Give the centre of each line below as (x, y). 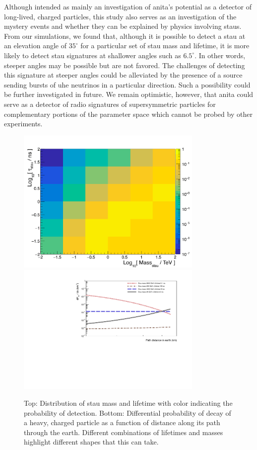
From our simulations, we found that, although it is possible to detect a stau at (125, 36)
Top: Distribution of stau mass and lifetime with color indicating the (128, 403)
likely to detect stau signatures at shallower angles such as (93, 55)
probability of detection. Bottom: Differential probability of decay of (128, 412)
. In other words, (220, 55)
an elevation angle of (35, 45)
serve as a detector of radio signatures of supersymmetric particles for (110, 104)
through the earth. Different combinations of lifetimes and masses (124, 432)
